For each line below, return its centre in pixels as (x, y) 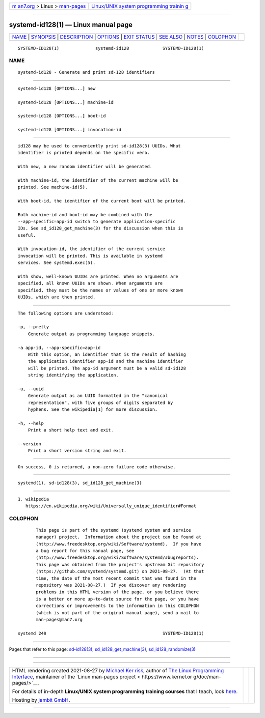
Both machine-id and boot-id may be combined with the (85, 215)
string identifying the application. (73, 375)
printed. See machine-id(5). (53, 187)
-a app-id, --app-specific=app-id (59, 347)
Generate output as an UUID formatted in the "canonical (98, 396)
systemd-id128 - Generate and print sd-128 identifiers (86, 72)
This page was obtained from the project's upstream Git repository (120, 564)
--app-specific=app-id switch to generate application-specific (97, 221)
